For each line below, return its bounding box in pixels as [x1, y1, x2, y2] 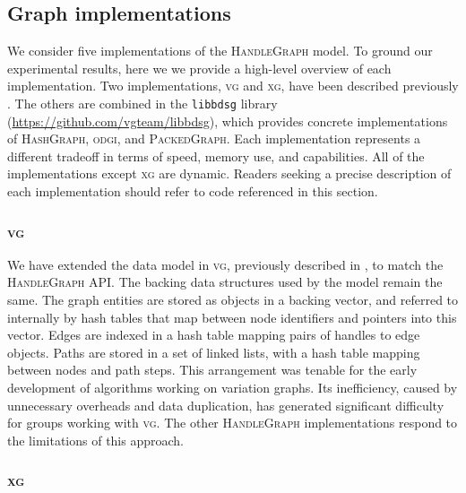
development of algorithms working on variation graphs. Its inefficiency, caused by [7, 377, 458, 396]
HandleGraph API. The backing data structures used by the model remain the [7, 272, 443, 291]
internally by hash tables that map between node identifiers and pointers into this [7, 307, 457, 326]
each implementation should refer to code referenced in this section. [7, 182, 378, 201]
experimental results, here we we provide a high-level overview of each [7, 58, 392, 77]
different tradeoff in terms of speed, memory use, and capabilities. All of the [7, 146, 425, 165]
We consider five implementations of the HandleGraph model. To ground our [7, 41, 433, 60]
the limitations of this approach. [7, 430, 184, 449]
